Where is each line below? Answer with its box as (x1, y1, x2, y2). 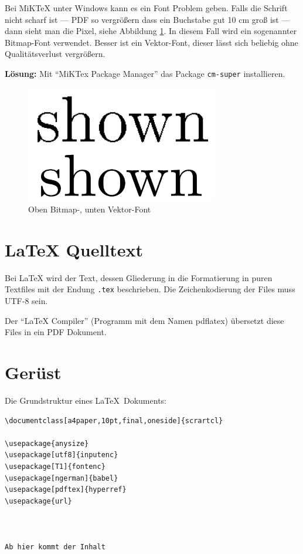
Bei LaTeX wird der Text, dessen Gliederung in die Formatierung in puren (5, 271, 273, 283)
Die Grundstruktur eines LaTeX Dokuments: (5, 394, 166, 406)
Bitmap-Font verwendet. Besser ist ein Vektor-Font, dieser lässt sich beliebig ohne (5, 36, 298, 48)
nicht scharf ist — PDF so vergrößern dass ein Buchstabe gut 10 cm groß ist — (5, 13, 290, 25)
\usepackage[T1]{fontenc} (5, 462, 105, 471)
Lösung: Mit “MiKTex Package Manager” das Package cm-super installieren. (5, 67, 285, 79)
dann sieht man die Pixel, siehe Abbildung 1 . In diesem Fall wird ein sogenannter (5, 25, 297, 37)
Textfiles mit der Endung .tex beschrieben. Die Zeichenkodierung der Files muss (5, 283, 295, 295)
